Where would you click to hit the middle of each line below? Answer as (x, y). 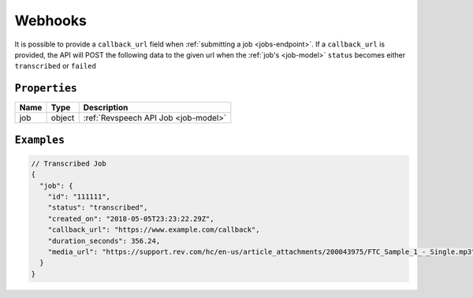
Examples (40, 140)
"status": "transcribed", (98, 208)
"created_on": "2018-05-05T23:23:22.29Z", (131, 218)
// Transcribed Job (69, 163)
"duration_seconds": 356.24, (104, 241)
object (63, 118)
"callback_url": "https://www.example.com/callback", (154, 230)
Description (106, 108)
